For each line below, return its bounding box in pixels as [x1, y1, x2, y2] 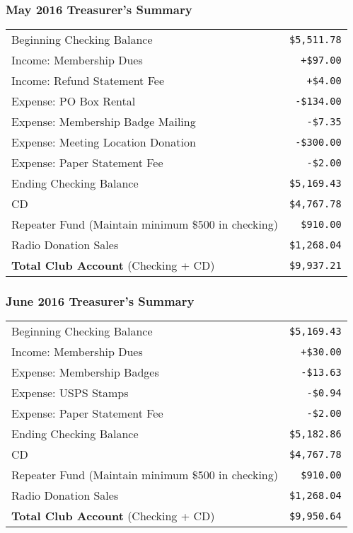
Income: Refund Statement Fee [11, 72, 164, 89]
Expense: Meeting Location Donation [11, 134, 196, 151]
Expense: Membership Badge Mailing [11, 113, 196, 130]
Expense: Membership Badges [11, 364, 159, 381]
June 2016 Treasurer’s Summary [6, 292, 195, 310]
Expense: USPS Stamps [11, 384, 129, 401]
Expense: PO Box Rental [11, 93, 136, 110]
